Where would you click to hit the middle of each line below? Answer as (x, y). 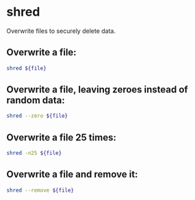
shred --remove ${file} (40, 190)
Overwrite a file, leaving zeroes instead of (97, 90)
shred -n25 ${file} (34, 153)
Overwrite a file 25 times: (62, 137)
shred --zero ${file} (37, 116)
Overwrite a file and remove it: (72, 174)
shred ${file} (27, 68)
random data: (36, 100)
